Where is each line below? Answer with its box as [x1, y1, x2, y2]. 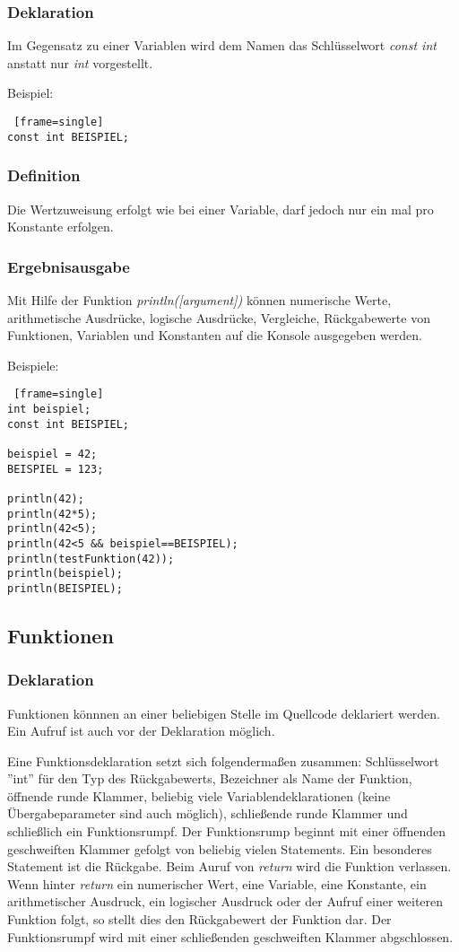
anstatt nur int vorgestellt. [7, 53, 153, 72]
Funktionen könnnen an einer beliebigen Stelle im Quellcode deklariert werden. [7, 703, 441, 722]
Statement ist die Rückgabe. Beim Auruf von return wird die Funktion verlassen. [7, 857, 452, 876]
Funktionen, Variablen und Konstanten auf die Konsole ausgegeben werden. [7, 326, 422, 345]
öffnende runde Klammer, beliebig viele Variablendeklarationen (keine [7, 786, 391, 805]
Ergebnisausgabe [7, 255, 130, 277]
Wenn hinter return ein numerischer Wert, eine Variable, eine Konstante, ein [7, 874, 427, 893]
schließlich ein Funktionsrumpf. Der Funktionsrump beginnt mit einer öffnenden [7, 822, 446, 841]
